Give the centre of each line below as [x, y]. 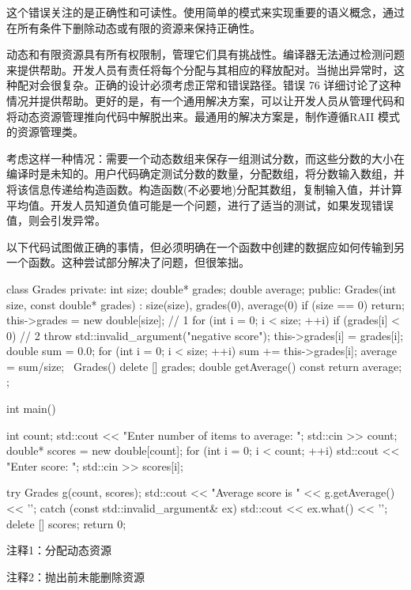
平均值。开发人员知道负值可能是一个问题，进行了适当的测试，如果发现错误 [200, 204]
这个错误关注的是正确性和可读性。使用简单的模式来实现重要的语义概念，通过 [205, 12]
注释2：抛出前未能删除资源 [75, 576]
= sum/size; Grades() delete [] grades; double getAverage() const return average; [204, 366]
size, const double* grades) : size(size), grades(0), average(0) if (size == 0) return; [205, 304]
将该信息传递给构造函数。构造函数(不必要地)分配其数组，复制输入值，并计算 [204, 189]
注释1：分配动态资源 [59, 550]
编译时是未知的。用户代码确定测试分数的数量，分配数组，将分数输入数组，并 [205, 174]
